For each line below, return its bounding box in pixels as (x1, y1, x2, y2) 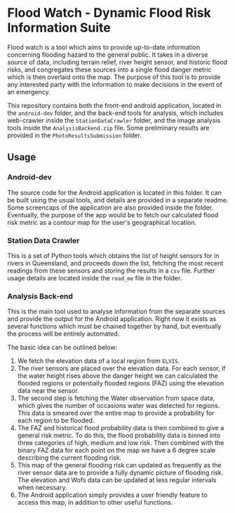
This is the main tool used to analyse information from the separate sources (7, 307, 226, 316)
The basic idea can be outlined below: (7, 343, 118, 352)
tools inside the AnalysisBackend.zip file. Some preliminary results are (7, 123, 210, 132)
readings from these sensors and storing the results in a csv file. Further (7, 266, 215, 275)
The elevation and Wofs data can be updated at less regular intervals (17, 476, 217, 484)
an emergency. (7, 88, 51, 96)
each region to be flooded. (17, 416, 95, 425)
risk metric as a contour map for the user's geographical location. (7, 218, 196, 226)
